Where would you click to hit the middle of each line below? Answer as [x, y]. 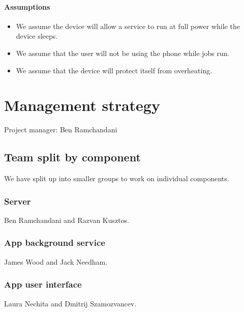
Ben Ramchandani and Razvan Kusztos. [67, 220]
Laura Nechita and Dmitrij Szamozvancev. [70, 303]
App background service [55, 243]
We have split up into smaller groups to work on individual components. [117, 178]
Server [18, 201]
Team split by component [72, 157]
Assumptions [27, 6]
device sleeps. [37, 36]
